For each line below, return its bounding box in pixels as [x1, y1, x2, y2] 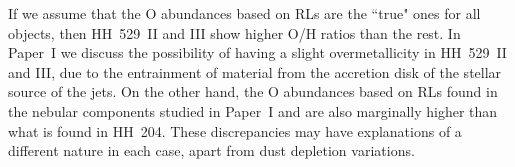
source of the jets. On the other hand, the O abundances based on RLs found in [8, 81, 498, 102]
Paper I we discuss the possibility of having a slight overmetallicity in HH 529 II [8, 42, 507, 63]
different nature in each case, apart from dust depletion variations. [8, 140, 415, 161]
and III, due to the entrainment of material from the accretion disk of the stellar [8, 61, 502, 82]
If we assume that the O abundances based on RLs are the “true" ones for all [8, 3, 481, 23]
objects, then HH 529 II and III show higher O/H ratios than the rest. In [8, 22, 461, 43]
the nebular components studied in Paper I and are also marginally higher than [8, 100, 498, 121]
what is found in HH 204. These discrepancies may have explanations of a [8, 120, 462, 141]
